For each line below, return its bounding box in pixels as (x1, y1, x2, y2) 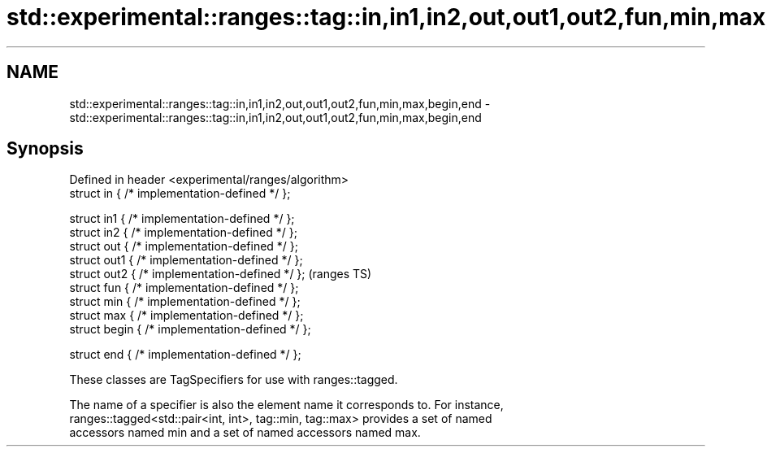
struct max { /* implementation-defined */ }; (69, 308, 304, 323)
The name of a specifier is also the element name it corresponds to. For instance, (69, 398, 504, 412)
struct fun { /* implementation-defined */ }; (69, 281, 299, 295)
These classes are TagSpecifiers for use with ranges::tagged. (69, 372, 398, 387)
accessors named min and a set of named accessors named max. (69, 425, 421, 440)
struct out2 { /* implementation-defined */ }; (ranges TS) (69, 267, 372, 281)
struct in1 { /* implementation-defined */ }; (69, 211, 295, 226)
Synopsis (6, 138, 84, 159)
